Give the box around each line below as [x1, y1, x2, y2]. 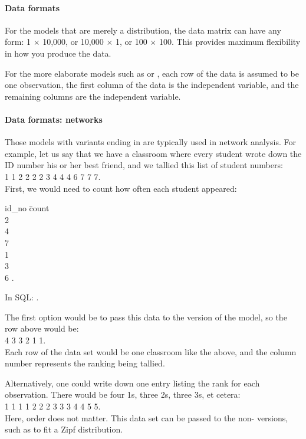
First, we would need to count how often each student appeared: [5, 182, 237, 194]
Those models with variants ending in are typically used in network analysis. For [5, 136, 296, 148]
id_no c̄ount [5, 202, 50, 214]
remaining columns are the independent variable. [5, 90, 181, 102]
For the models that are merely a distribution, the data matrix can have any [5, 24, 281, 36]
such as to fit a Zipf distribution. [5, 423, 123, 435]
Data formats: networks [5, 113, 103, 125]
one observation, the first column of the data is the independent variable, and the [5, 78, 299, 91]
